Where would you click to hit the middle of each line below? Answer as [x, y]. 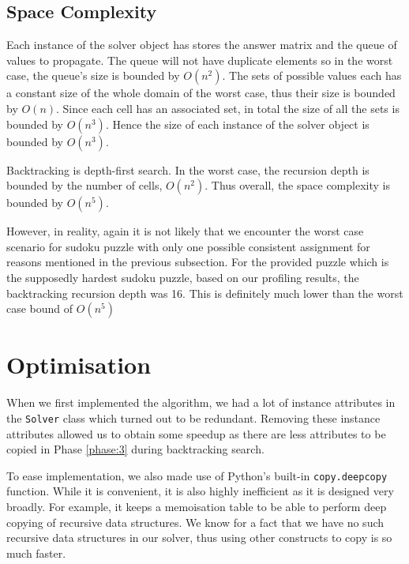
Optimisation [79, 365]
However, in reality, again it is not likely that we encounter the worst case [185, 231]
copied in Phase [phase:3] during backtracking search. [135, 449]
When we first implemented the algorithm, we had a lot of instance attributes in [201, 402]
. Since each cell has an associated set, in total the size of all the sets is [228, 108]
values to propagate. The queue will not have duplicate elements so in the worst [200, 60]
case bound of [40, 308]
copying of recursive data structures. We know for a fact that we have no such [195, 522]
